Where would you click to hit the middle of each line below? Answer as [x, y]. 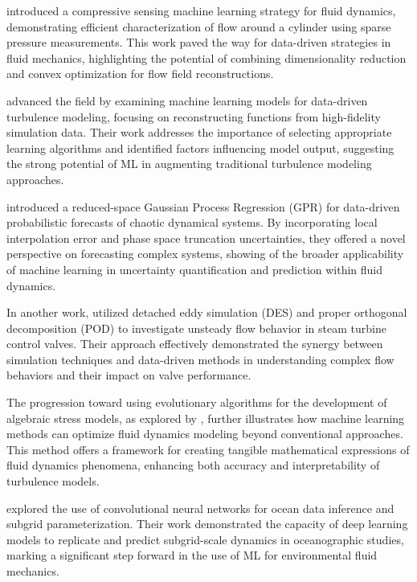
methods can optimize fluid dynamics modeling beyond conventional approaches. [205, 434]
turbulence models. [53, 481]
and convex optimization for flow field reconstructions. [140, 74]
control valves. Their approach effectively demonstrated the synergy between [195, 344]
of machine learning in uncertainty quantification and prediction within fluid [195, 269]
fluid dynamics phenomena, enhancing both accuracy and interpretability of [193, 465]
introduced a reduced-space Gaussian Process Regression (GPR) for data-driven [203, 206]
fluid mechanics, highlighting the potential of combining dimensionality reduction [206, 57]
